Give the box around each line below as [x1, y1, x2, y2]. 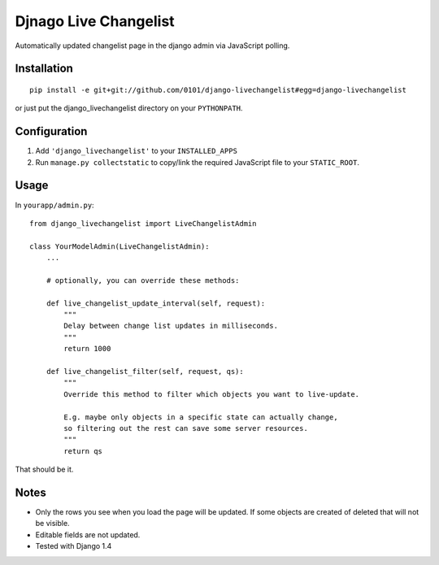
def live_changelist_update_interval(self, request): [46, 298, 266, 308]
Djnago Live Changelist [15, 12, 175, 30]
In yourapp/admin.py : [15, 200, 94, 210]
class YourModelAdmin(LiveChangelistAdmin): [29, 241, 211, 251]
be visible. [35, 519, 70, 528]
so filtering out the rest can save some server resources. [63, 424, 308, 432]
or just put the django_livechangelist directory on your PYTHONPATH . [15, 103, 243, 113]
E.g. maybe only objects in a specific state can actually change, [63, 412, 338, 422]
